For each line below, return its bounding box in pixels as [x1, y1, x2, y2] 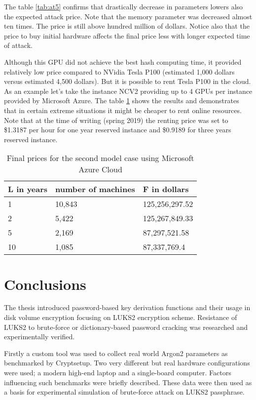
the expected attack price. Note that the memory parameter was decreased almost [4, 11, 253, 21]
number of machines [55, 183, 135, 195]
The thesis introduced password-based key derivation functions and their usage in [4, 302, 251, 313]
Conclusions [4, 274, 86, 294]
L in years [8, 183, 48, 195]
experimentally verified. [4, 331, 75, 342]
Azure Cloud [78, 163, 122, 175]
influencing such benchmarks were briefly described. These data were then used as [4, 377, 252, 387]
